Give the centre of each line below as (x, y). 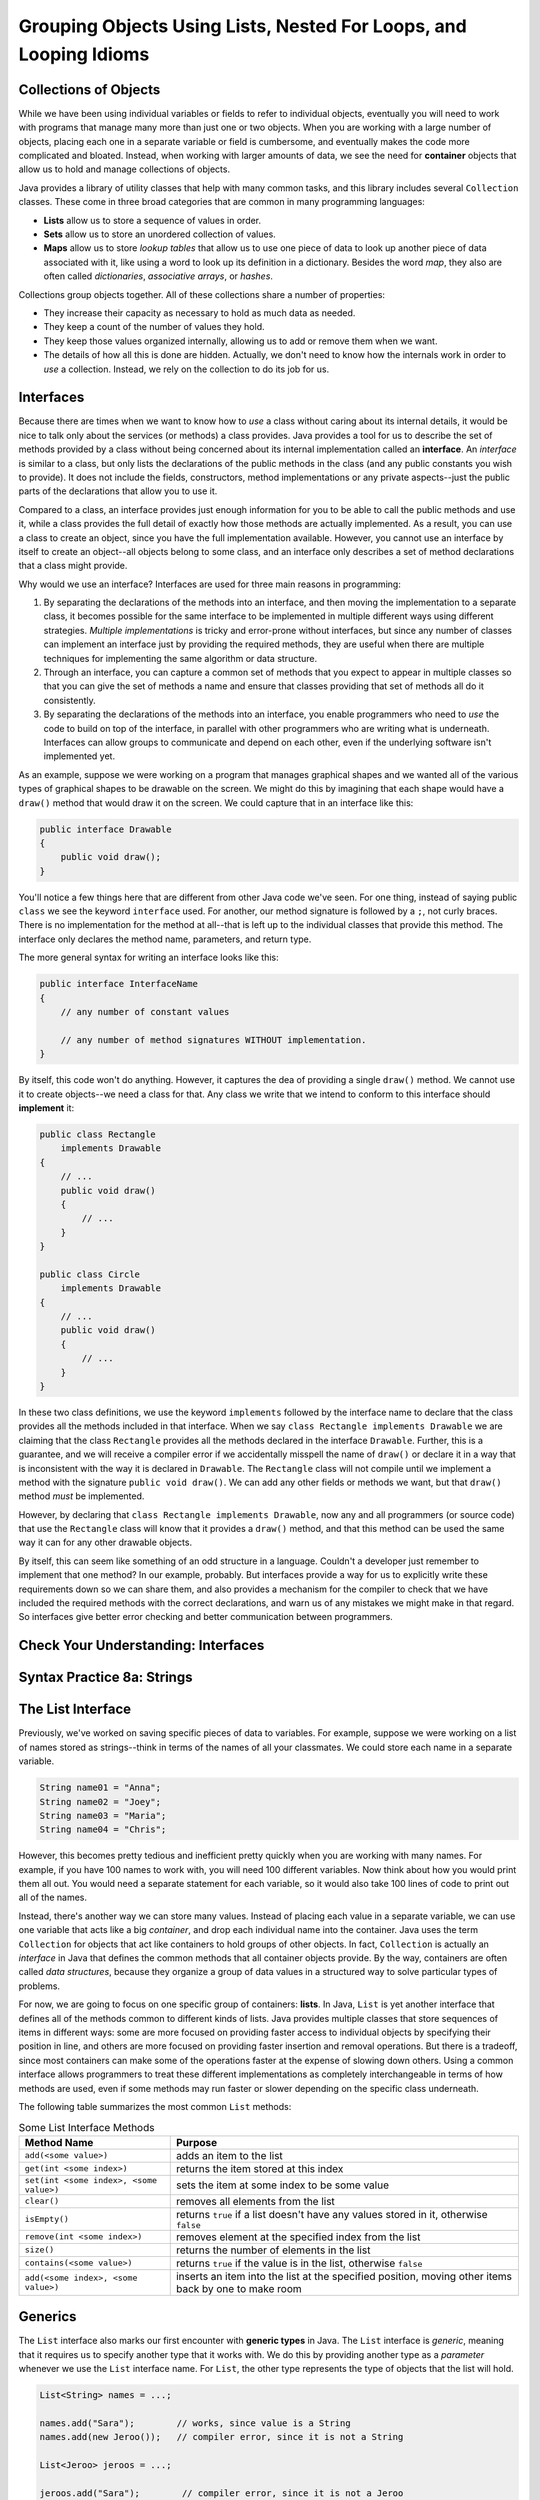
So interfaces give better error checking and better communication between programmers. (206, 1617)
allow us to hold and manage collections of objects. (124, 169)
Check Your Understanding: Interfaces (141, 1645)
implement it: (46, 1107)
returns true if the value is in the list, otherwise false (299, 2263)
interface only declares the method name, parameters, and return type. (165, 939)
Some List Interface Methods (86, 2127)
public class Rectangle (98, 1134)
